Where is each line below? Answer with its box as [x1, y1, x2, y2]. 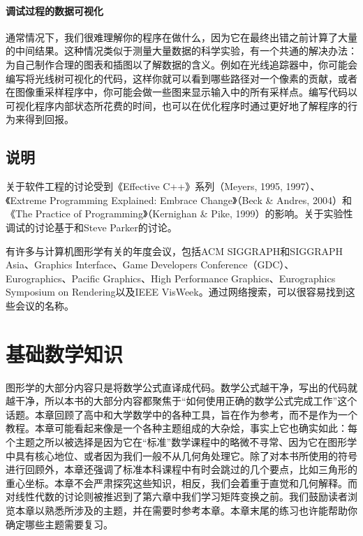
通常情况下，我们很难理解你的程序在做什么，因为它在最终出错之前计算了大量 [6, 29, 357, 44]
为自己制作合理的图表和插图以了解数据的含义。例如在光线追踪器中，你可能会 [6, 57, 357, 71]
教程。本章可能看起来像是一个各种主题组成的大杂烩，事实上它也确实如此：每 [6, 421, 357, 435]
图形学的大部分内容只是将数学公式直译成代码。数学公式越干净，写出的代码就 [6, 379, 357, 394]
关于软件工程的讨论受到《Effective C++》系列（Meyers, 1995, [6, 179, 283, 194]
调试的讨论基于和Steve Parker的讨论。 [6, 219, 177, 234]
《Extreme [6, 192, 47, 207]
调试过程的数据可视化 [6, 3, 103, 17]
